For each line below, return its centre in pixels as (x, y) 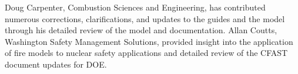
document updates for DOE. (56, 64)
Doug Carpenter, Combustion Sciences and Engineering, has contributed (135, 7)
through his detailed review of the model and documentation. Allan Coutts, (141, 30)
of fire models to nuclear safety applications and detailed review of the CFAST (146, 53)
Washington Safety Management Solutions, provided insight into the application (149, 41)
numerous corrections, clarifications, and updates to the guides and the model (145, 18)
